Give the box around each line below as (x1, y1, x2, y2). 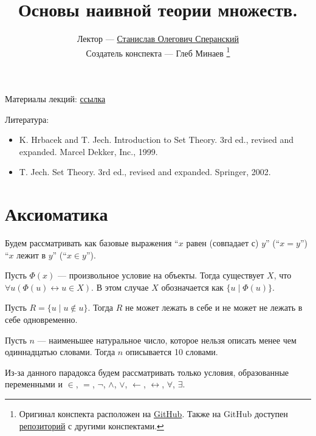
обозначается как (161, 280, 224, 293)
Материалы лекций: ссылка (5, 92, 106, 105)
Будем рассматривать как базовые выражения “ (5, 237, 179, 249)
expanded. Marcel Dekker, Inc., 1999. (19, 145, 158, 157)
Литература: (5, 112, 49, 125)
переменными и (5, 378, 63, 390)
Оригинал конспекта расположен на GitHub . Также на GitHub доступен (19, 407, 288, 420)
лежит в (16, 248, 46, 261)
